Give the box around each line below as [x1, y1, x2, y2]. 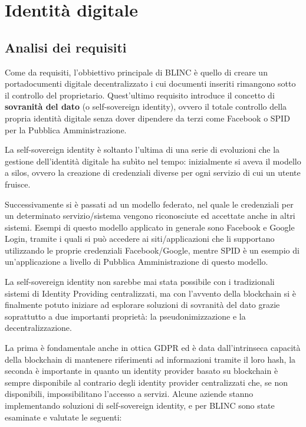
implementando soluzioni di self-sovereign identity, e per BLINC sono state [5, 399, 275, 412]
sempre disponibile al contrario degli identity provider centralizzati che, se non [5, 376, 288, 388]
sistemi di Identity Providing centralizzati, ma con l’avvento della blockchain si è [5, 287, 296, 299]
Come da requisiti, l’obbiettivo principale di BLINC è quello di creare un [5, 65, 268, 78]
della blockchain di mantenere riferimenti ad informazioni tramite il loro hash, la [5, 353, 296, 365]
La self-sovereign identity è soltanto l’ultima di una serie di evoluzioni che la [5, 143, 280, 156]
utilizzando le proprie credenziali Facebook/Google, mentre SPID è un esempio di [5, 244, 300, 256]
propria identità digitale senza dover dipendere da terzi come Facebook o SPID [5, 111, 290, 124]
